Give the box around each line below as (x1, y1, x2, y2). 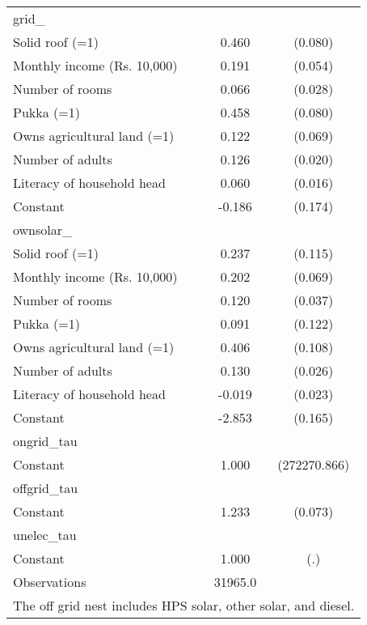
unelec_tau (13, 525, 77, 544)
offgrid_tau (13, 478, 78, 497)
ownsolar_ (13, 220, 73, 239)
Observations (13, 572, 86, 591)
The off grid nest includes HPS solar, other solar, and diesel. (13, 596, 355, 614)
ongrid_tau (13, 432, 78, 450)
